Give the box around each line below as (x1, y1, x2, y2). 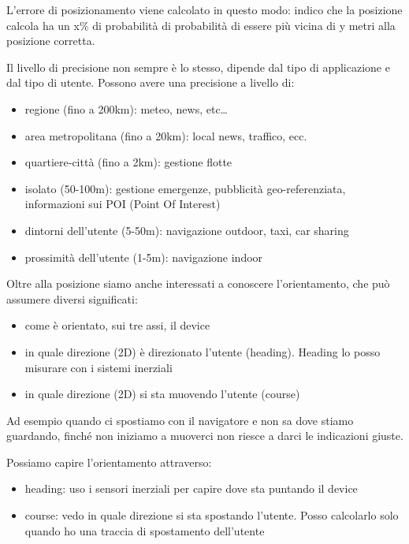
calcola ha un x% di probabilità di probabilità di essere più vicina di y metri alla (6, 17, 396, 33)
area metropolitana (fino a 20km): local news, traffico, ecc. (24, 127, 307, 143)
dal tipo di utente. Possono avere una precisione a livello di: (6, 74, 295, 91)
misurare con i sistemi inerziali (24, 359, 173, 375)
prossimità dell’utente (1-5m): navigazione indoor (24, 248, 263, 265)
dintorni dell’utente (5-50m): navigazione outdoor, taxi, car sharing (24, 222, 349, 238)
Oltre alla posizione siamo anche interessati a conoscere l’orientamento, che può (6, 275, 390, 292)
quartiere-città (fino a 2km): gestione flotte (24, 154, 232, 170)
